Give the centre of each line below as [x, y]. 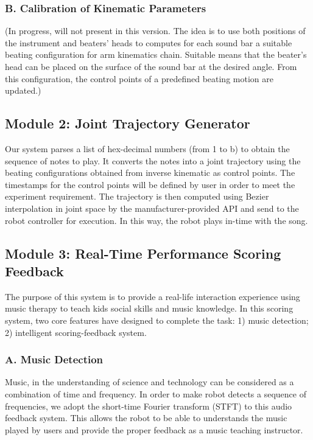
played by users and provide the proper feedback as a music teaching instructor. [154, 429]
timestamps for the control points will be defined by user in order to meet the [150, 184]
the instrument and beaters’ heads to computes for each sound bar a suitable [149, 42]
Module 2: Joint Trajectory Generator [128, 123]
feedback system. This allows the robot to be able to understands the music [146, 418]
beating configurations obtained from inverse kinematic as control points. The [150, 173]
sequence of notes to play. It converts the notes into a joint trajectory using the [153, 160]
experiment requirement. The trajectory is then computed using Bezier [137, 196]
